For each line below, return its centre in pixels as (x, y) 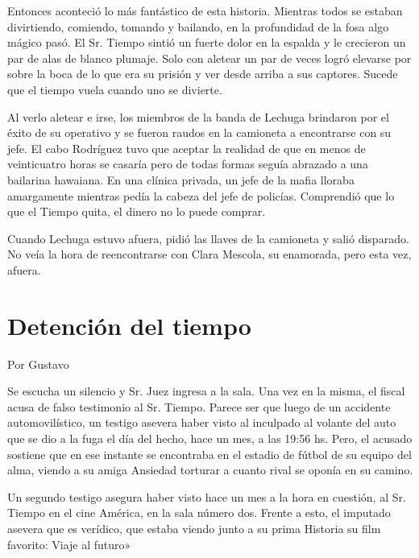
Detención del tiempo (129, 325)
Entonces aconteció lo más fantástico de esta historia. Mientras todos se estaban (205, 10)
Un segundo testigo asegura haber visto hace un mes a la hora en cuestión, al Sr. (207, 496)
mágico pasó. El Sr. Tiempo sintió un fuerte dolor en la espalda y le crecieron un (207, 42)
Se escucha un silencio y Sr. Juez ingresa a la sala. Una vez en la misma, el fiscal (206, 391)
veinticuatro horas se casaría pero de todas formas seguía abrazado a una (188, 164)
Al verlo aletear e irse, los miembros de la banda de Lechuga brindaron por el (198, 116)
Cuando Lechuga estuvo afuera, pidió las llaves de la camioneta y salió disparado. (208, 238)
